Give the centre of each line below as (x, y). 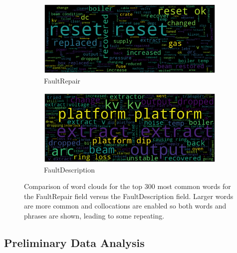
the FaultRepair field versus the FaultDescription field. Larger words (129, 196)
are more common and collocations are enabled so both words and (125, 206)
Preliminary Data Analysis (74, 242)
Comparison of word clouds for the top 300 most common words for (127, 186)
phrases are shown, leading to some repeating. (94, 215)
